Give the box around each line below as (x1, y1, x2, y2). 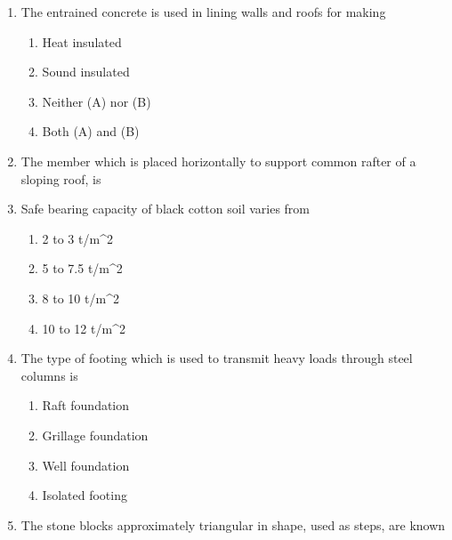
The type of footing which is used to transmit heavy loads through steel (20, 349, 413, 367)
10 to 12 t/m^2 (42, 318, 125, 337)
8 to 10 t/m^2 (42, 288, 119, 307)
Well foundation (42, 455, 130, 474)
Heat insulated (42, 32, 122, 51)
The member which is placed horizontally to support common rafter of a (20, 151, 416, 170)
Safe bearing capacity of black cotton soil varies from (20, 199, 311, 218)
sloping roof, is (20, 169, 101, 188)
